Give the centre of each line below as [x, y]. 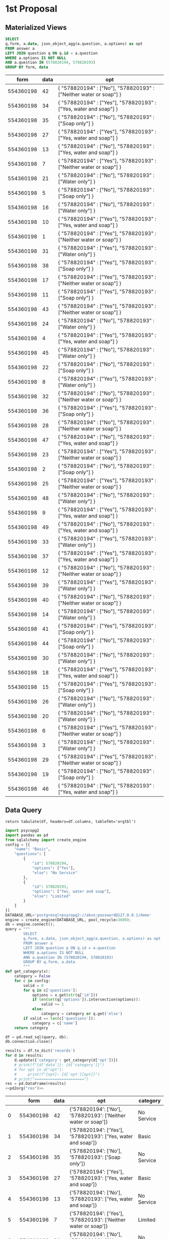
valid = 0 [33, 985]
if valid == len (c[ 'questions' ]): [59, 1018]
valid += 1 [53, 1004]
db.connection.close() [29, 1042]
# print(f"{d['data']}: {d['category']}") [59, 1065]
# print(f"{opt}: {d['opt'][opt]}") [57, 1074]
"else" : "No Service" [55, 873]
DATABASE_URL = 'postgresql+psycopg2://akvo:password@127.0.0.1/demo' [78, 915]
